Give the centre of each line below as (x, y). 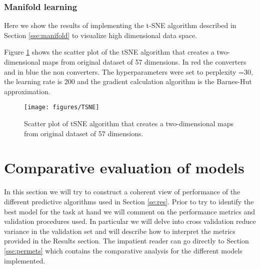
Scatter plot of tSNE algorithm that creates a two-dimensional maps (129, 123)
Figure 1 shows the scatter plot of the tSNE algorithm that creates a (109, 52)
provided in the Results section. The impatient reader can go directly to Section (126, 241)
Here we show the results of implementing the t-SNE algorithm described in (120, 25)
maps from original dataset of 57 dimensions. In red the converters (144, 62)
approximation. (27, 91)
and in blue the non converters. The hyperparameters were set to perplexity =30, (128, 71)
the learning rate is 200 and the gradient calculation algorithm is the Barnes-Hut (128, 81)
